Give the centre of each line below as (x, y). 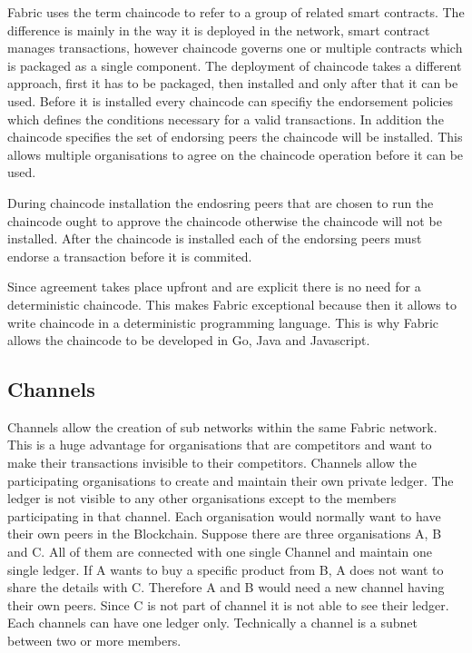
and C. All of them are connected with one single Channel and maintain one (220, 552)
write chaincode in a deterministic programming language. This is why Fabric (223, 322)
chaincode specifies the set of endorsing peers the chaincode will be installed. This (235, 137)
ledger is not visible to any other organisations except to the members (202, 498)
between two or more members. (94, 641)
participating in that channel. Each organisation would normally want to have (224, 515)
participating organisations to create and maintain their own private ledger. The (231, 480)
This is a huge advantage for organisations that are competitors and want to (220, 445)
